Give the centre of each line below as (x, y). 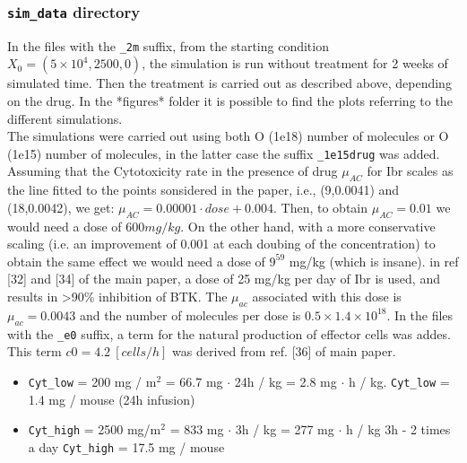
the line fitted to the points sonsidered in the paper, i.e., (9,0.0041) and (203, 190)
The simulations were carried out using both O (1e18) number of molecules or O (228, 136)
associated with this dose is (327, 297)
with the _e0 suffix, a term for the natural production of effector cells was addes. (229, 333)
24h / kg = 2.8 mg (285, 381)
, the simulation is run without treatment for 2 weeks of (295, 63)
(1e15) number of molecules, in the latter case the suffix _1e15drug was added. (224, 153)
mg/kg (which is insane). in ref (374, 261)
